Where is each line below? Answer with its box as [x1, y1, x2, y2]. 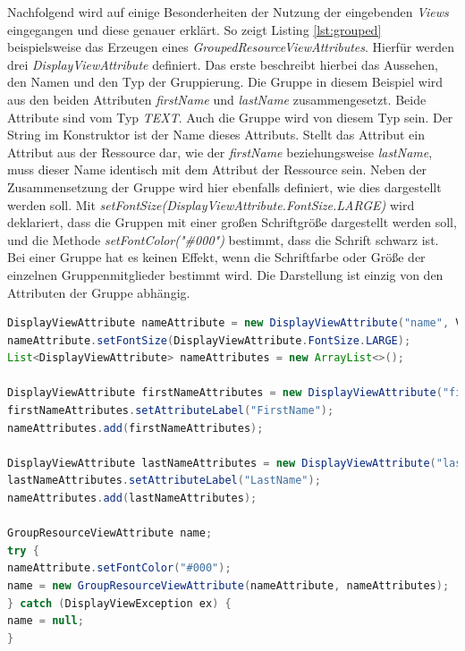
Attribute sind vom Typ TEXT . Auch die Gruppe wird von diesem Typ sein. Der [7, 107, 453, 126]
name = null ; [7, 614, 84, 628]
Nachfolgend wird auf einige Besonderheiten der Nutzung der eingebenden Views [7, 3, 449, 21]
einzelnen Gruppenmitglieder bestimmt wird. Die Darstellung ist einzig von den [7, 265, 444, 283]
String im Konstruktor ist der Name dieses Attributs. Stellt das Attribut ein [7, 125, 425, 144]
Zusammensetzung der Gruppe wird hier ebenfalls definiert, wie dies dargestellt [7, 177, 442, 196]
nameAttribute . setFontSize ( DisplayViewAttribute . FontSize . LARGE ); [7, 334, 411, 347]
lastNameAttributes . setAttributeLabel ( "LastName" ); [7, 474, 321, 487]
